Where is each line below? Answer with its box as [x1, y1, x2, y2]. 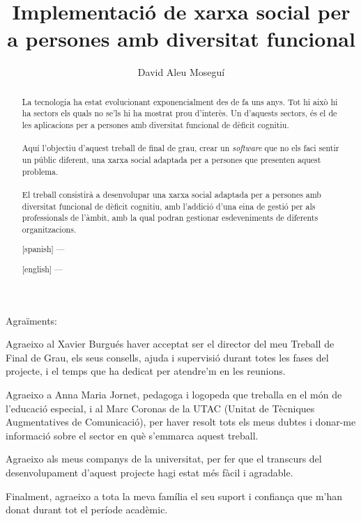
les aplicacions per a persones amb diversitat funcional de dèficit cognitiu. [22, 119, 289, 131]
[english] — [22, 263, 63, 275]
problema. [22, 165, 59, 177]
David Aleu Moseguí [137, 65, 225, 79]
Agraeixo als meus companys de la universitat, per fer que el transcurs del [6, 451, 322, 466]
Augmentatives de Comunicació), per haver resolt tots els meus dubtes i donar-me [6, 414, 356, 429]
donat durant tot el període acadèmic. [6, 502, 168, 517]
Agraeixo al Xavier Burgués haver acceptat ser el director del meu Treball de [6, 336, 335, 351]
